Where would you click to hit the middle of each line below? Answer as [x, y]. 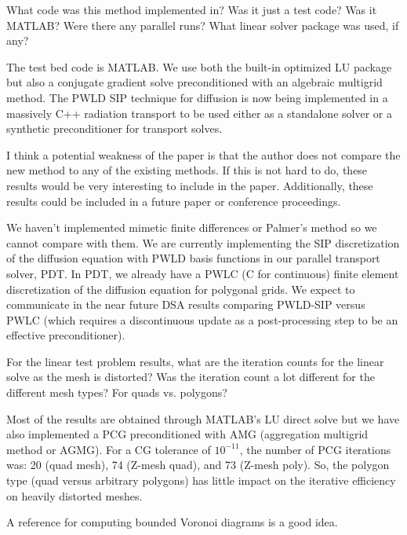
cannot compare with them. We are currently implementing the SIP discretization [203, 242]
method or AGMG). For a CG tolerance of [109, 449]
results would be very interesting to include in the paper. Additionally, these [190, 185]
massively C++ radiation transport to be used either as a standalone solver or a [199, 113]
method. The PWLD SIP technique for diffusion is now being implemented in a [197, 97]
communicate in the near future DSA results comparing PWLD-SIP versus [186, 304]
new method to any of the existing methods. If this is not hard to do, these [187, 170]
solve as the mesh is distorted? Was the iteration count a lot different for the [191, 377]
